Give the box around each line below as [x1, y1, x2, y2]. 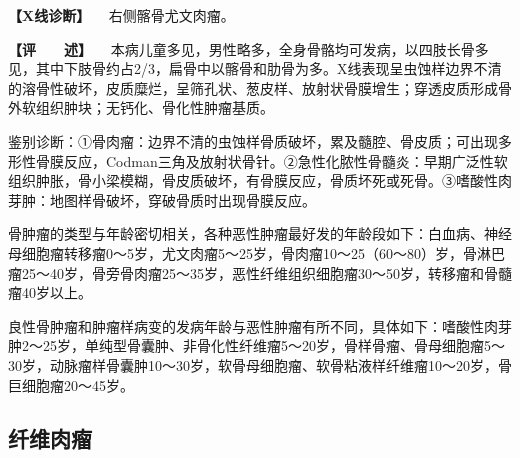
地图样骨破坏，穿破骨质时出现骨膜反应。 [49, 189, 316, 210]
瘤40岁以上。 [8, 282, 92, 303]
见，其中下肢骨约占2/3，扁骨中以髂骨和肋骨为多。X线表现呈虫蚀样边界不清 [8, 58, 502, 79]
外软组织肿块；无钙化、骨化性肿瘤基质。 [8, 97, 274, 118]
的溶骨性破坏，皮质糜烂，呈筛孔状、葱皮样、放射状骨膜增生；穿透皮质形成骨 [8, 77, 512, 98]
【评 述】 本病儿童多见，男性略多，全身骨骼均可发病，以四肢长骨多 [8, 38, 489, 59]
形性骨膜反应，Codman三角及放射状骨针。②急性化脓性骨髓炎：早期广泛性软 [8, 150, 508, 171]
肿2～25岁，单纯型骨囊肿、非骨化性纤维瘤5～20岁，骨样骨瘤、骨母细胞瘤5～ [8, 335, 505, 356]
